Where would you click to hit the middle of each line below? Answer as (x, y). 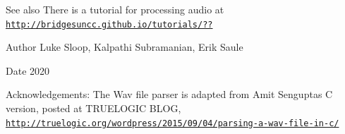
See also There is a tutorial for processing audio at (115, 9)
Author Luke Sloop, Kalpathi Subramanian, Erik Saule (125, 47)
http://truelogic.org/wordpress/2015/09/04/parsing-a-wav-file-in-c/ (172, 123)
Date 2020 (28, 70)
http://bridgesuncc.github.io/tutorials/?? (109, 24)
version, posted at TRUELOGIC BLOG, (93, 108)
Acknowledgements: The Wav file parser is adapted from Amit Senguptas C (169, 94)
